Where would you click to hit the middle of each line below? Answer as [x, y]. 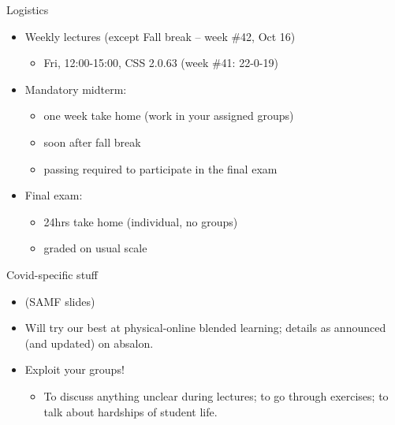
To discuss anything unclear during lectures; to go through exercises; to [216, 395]
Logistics [28, 9]
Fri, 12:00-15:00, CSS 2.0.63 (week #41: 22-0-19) [161, 63]
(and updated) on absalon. [89, 343]
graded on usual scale [95, 248]
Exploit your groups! [75, 369]
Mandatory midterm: [76, 89]
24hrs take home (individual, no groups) [141, 221]
